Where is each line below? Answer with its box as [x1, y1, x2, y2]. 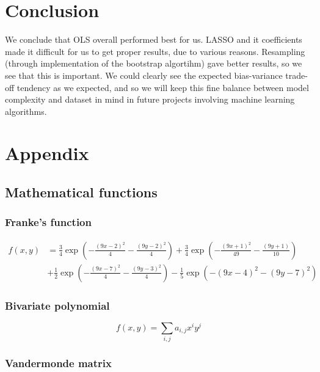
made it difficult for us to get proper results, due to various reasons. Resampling [5, 45, 305, 57]
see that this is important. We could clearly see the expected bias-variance [5, 68, 283, 81]
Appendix [5, 140, 89, 166]
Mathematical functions [5, 183, 158, 202]
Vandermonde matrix [5, 356, 112, 371]
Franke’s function [5, 214, 92, 230]
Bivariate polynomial [5, 297, 110, 313]
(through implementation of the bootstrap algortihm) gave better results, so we [5, 57, 302, 70]
